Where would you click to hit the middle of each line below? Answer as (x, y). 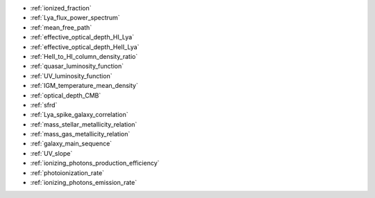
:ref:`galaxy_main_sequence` (71, 144)
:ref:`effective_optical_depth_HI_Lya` (82, 37)
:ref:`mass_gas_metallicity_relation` (80, 134)
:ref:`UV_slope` (51, 153)
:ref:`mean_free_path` (61, 27)
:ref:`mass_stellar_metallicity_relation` (84, 124)
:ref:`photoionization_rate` (67, 172)
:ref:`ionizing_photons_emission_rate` (84, 183)
